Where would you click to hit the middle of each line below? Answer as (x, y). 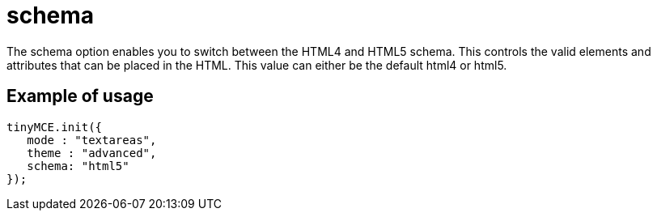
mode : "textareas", (92, 140)
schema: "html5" (78, 166)
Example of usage (80, 96)
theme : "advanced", (92, 153)
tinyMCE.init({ (55, 127)
